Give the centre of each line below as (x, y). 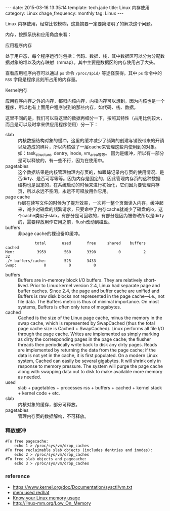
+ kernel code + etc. (39, 393)
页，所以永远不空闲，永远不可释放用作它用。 (65, 191)
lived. (24, 285)
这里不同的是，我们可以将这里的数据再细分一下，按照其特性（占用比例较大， (85, 118)
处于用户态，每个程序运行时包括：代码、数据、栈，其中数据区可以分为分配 (83, 56)
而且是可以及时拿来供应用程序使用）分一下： (52, 124)
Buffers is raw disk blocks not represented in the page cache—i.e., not (91, 296)
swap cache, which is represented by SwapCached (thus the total (87, 323)
